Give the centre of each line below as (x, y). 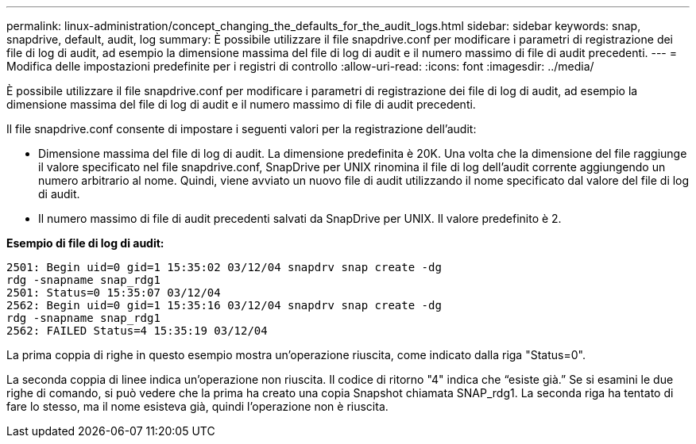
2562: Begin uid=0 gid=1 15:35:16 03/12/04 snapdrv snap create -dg (224, 305)
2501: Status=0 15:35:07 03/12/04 (114, 293)
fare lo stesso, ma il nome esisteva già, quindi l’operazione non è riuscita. (197, 406)
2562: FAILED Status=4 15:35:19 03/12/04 (137, 331)
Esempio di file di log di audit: (85, 243)
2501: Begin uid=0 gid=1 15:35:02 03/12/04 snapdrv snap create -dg (224, 267)
